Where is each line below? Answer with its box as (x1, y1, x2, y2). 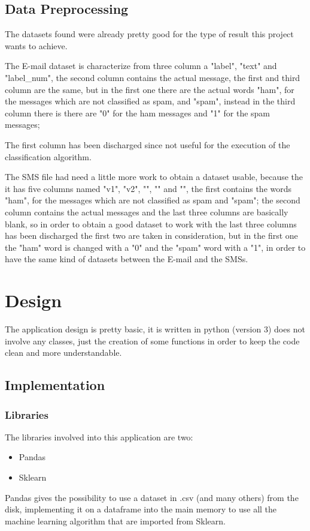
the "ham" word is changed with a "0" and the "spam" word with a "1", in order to (5, 241, 306, 253)
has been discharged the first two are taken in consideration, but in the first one (5, 229, 298, 242)
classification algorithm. (5, 150, 92, 163)
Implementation (5, 376, 105, 394)
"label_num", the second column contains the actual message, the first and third (5, 71, 300, 83)
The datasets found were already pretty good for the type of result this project (5, 28, 294, 40)
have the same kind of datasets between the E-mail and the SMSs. (5, 253, 248, 265)
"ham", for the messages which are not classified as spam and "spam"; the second (5, 194, 300, 206)
